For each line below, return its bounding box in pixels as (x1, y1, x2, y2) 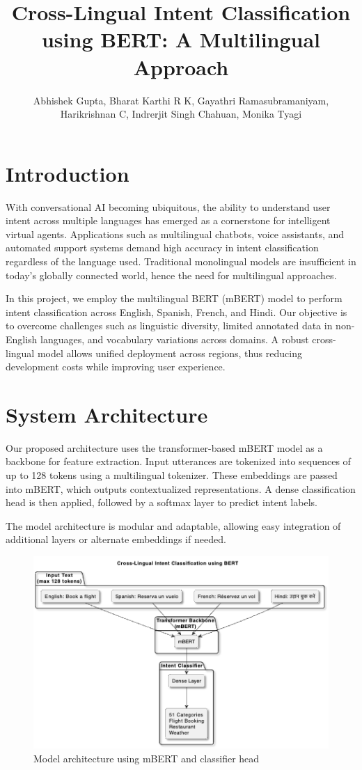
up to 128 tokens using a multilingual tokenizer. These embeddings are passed (6, 468, 338, 482)
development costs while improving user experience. (6, 359, 226, 374)
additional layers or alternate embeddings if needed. (6, 532, 226, 547)
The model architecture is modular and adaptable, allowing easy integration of (6, 518, 341, 533)
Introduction (6, 159, 129, 187)
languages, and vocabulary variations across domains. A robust (40, 331, 309, 346)
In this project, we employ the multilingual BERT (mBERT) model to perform (6, 291, 343, 306)
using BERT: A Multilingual (41, 25, 321, 54)
